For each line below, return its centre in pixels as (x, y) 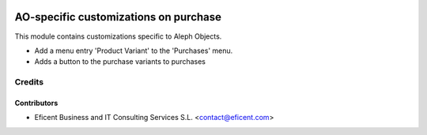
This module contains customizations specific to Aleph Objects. (118, 36)
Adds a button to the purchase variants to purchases (120, 62)
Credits (29, 82)
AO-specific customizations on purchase (118, 17)
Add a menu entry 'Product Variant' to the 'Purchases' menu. (134, 51)
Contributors (36, 103)
